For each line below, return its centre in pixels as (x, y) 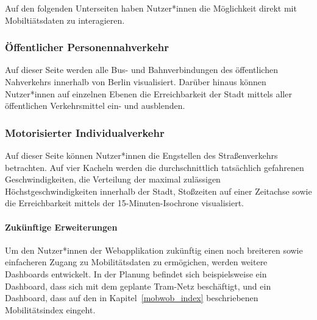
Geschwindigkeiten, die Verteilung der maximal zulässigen (113, 179)
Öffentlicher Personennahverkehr (87, 47)
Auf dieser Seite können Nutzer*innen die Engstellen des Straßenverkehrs (141, 155)
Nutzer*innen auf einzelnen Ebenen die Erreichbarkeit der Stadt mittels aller (148, 93)
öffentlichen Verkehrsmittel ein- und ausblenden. (95, 106)
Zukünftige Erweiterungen (61, 227)
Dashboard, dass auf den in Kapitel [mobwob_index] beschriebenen (132, 298)
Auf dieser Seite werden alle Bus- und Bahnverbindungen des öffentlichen (141, 70)
